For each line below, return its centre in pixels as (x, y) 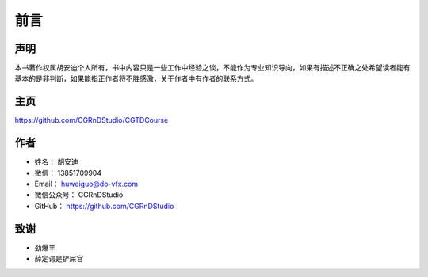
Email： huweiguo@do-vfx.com (86, 184)
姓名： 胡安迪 (56, 161)
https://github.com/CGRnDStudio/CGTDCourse (92, 120)
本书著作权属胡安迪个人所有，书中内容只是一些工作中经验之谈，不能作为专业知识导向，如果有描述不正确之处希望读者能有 (212, 68)
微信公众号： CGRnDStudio (79, 195)
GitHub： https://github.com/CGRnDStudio (104, 206)
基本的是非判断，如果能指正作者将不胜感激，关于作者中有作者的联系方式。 (136, 78)
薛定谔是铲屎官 (59, 259)
